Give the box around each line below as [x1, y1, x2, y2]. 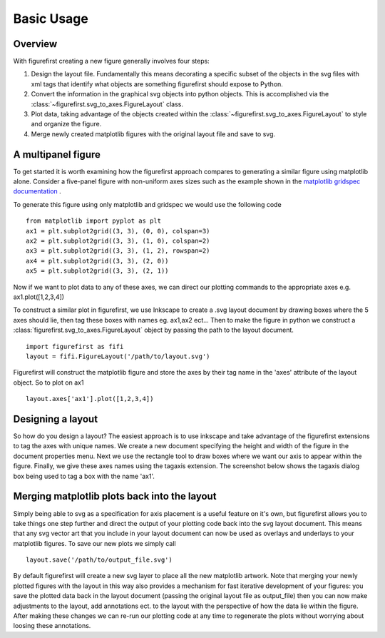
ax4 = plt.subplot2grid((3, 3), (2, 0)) [26, 257, 169, 265]
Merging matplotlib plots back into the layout [13, 490, 217, 502]
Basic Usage [13, 11, 88, 26]
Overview [13, 38, 58, 50]
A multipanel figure [13, 148, 101, 161]
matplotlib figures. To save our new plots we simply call [13, 539, 176, 547]
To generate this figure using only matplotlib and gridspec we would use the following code [13, 200, 282, 208]
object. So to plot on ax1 [13, 378, 84, 387]
